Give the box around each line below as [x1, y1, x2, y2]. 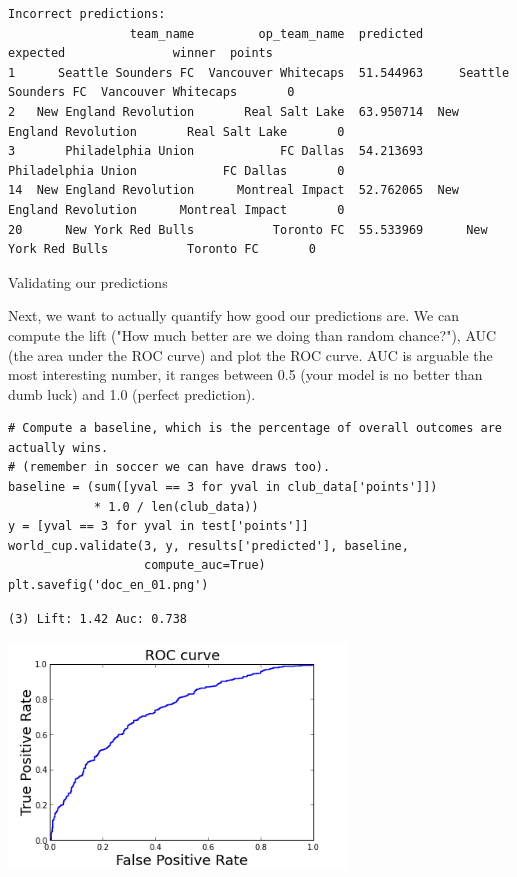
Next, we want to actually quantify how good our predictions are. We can [8, 305, 459, 326]
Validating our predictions [8, 271, 168, 292]
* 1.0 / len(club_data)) [93, 499, 259, 514]
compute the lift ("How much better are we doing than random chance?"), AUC [8, 324, 497, 345]
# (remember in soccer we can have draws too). [8, 460, 331, 475]
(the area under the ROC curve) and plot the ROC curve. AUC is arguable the [8, 344, 493, 365]
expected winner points [8, 46, 273, 61]
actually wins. [8, 440, 109, 455]
